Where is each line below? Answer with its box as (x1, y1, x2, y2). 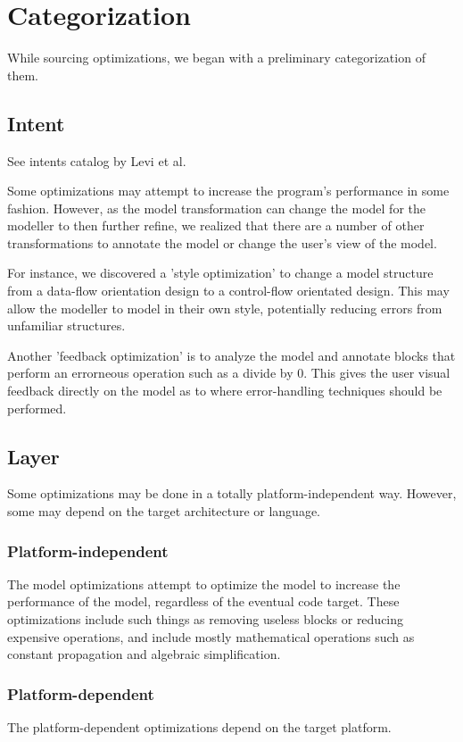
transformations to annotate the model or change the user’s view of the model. (7, 233, 437, 252)
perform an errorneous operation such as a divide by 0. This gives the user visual (7, 363, 451, 382)
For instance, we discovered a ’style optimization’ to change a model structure (7, 263, 434, 282)
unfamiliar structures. (7, 316, 126, 335)
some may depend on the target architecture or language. (7, 502, 320, 521)
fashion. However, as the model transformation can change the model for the (7, 198, 426, 217)
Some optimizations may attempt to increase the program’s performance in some (7, 181, 450, 200)
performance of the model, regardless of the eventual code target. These (7, 592, 400, 611)
